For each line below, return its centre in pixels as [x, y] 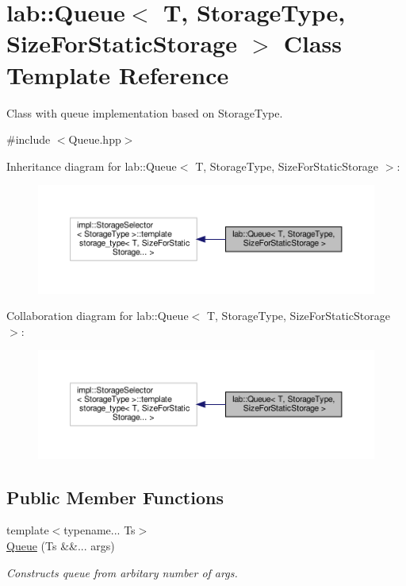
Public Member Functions [115, 497]
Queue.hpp [95, 139]
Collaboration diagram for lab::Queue [98, 316]
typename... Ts [100, 530]
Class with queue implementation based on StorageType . [145, 112]
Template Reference [118, 74]
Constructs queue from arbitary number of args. [122, 572]
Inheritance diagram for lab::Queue [92, 166]
